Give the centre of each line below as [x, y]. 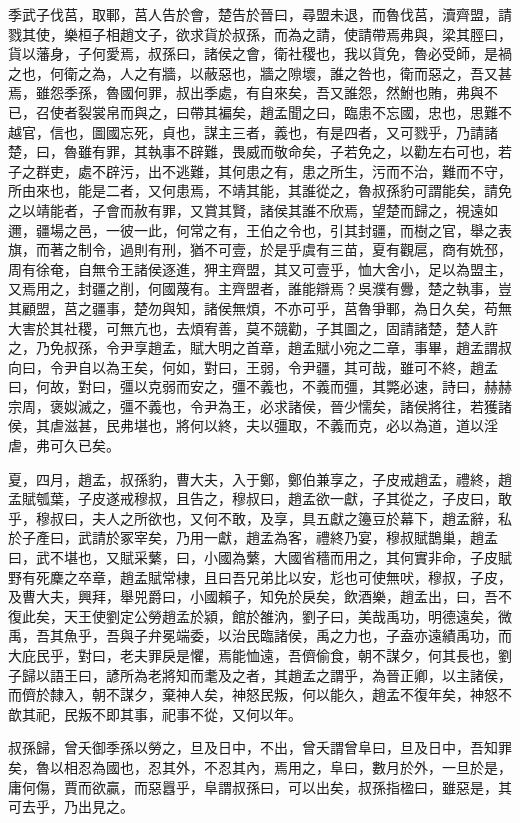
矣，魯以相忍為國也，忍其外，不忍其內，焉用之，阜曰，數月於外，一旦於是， [260, 766]
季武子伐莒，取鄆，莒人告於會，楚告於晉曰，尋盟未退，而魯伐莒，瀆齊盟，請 [260, 14]
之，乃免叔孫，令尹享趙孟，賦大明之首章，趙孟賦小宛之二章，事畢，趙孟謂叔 [260, 347]
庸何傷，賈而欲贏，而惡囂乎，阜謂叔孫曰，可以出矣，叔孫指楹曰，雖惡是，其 [260, 786]
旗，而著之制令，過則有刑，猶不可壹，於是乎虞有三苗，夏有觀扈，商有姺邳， [260, 249]
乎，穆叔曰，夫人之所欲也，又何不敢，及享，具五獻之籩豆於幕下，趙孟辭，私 [260, 517]
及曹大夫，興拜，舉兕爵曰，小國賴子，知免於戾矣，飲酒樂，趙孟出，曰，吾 [253, 596]
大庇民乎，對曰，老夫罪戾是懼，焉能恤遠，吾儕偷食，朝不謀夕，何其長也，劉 [260, 655]
